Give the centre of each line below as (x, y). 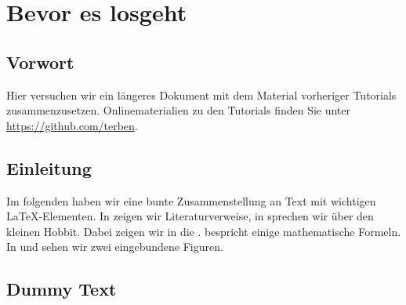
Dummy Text (62, 289)
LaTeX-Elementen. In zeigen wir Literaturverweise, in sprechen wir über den (190, 216)
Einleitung (49, 167)
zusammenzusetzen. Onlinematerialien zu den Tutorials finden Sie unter (179, 110)
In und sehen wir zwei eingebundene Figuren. (115, 247)
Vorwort (40, 62)
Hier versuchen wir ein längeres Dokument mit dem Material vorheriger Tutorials (201, 94)
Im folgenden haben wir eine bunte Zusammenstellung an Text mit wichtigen (191, 200)
